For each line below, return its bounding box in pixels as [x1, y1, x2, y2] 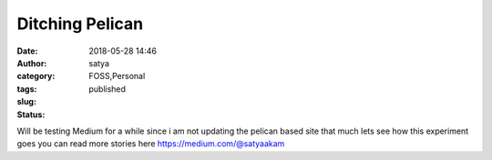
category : [16, 71, 56, 82]
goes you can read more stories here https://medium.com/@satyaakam [16, 138, 285, 149]
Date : [16, 45, 38, 56]
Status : [16, 109, 46, 120]
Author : [16, 57, 47, 68]
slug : [16, 96, 36, 107]
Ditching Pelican [16, 14, 144, 34]
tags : [16, 83, 37, 95]
